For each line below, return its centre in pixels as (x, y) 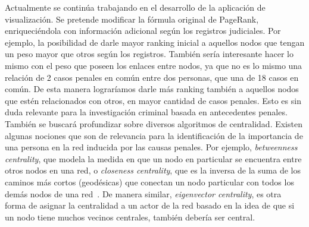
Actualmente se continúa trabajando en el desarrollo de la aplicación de (135, 7)
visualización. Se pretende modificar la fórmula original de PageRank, (132, 19)
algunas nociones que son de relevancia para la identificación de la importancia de (154, 135)
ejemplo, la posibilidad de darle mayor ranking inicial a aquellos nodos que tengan (155, 42)
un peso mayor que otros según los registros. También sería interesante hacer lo (149, 54)
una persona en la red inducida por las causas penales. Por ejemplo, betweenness (151, 147)
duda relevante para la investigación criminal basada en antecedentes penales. (146, 112)
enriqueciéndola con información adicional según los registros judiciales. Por (143, 31)
